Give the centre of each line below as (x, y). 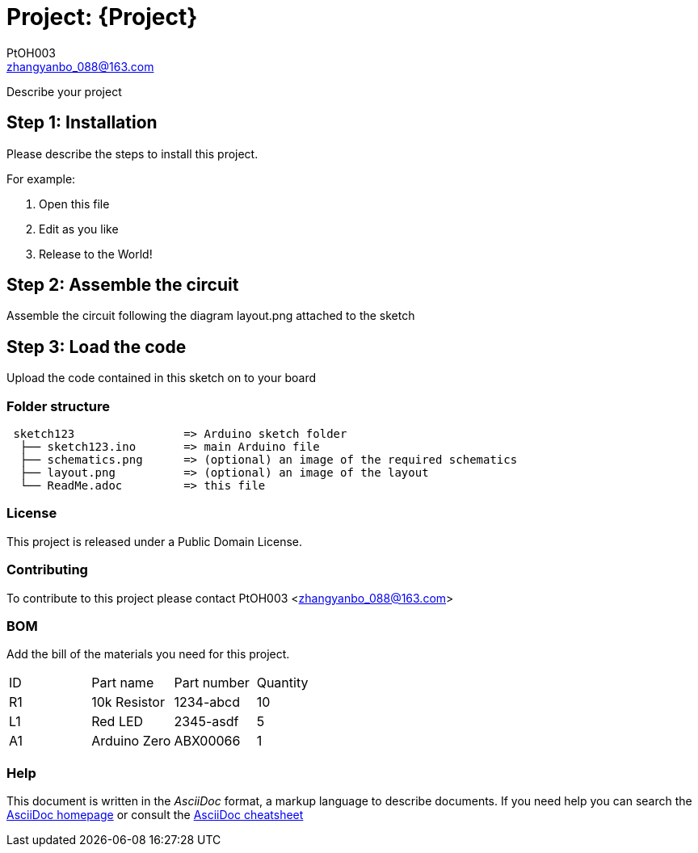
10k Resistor (128, 702)
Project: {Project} (102, 17)
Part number (212, 683)
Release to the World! (96, 254)
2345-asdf (206, 722)
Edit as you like (79, 229)
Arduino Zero (131, 741)
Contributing (47, 570)
